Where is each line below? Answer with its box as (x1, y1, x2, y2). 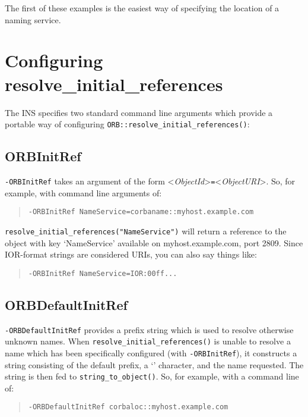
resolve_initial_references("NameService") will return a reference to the (5, 224, 287, 237)
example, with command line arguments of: (5, 186, 162, 199)
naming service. (5, 13, 61, 26)
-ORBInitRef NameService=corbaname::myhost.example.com (28, 208, 254, 217)
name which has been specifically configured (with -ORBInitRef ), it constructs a (5, 346, 297, 359)
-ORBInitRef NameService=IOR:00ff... (28, 269, 177, 278)
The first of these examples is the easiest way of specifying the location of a (5, 2, 280, 14)
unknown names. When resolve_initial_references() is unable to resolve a (5, 335, 291, 347)
